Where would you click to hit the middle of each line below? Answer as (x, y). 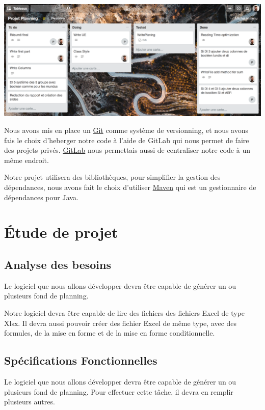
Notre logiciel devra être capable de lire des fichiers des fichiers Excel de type (125, 313)
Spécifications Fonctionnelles (81, 360)
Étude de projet (61, 232)
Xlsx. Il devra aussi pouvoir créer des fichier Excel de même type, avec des (121, 323)
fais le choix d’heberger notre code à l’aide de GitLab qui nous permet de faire (127, 140)
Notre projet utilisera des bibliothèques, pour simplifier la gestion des (112, 177)
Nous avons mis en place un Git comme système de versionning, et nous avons (126, 130)
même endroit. (26, 160)
